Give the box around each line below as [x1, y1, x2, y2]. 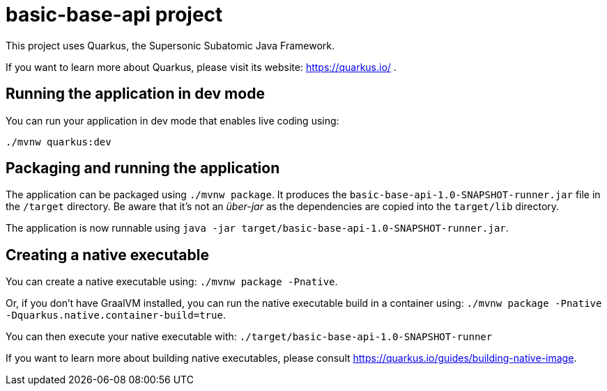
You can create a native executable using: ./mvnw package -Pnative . [6, 276, 338, 288]
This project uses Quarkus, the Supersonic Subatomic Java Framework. [6, 39, 335, 51]
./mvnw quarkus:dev [6, 136, 112, 147]
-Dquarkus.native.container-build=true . [6, 309, 226, 321]
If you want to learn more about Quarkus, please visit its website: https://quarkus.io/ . [6, 61, 397, 73]
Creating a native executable [6, 246, 209, 264]
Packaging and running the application [6, 159, 280, 177]
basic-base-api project [6, 3, 223, 26]
